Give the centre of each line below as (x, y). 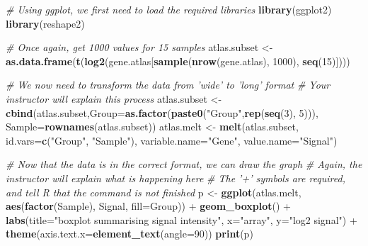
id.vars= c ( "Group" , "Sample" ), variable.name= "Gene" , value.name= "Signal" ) (172, 140)
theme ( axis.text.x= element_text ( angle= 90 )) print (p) (130, 234)
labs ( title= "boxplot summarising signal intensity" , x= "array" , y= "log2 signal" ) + (182, 219)
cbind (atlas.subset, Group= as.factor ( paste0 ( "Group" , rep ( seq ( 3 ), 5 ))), (162, 112)
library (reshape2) (45, 23)
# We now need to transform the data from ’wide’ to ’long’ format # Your (168, 85)
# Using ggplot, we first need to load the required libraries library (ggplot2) (169, 9)
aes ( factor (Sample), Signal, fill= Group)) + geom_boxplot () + (148, 206)
